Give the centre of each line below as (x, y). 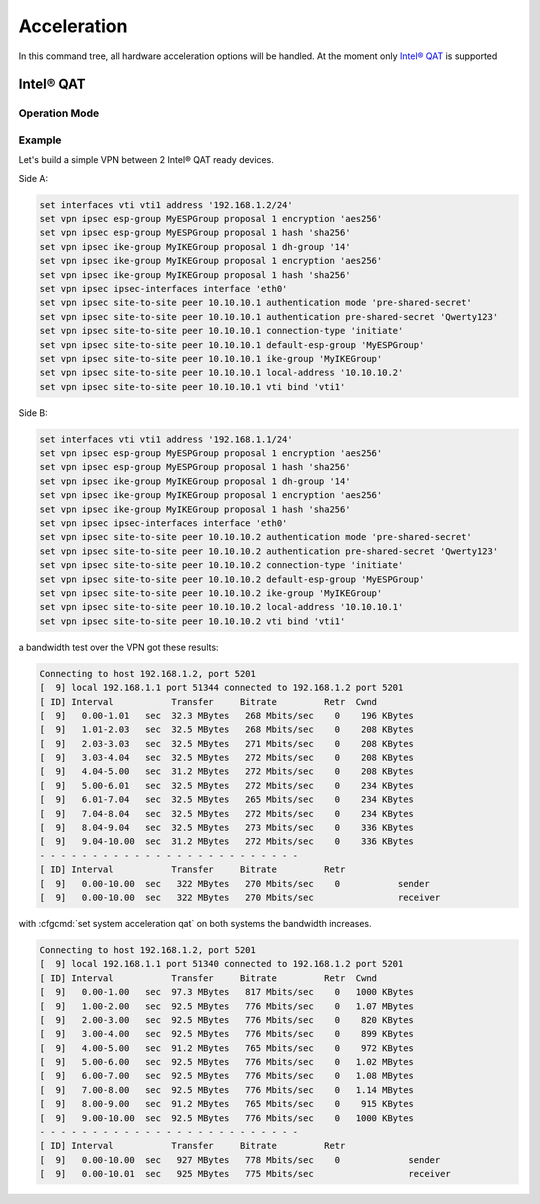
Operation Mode (59, 113)
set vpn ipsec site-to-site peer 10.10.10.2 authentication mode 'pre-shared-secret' (255, 537)
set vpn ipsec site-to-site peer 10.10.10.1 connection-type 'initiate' (221, 331)
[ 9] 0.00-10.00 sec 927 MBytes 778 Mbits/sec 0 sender (240, 1159)
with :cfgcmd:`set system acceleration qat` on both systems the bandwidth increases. (195, 923)
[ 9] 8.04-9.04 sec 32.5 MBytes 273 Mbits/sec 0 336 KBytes (227, 828)
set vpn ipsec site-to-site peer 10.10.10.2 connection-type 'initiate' (221, 565)
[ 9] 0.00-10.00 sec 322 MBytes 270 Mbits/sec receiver (240, 897)
